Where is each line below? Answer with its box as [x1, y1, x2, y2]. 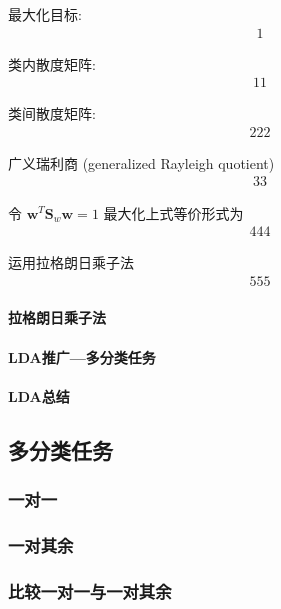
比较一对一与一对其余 [8, 578, 172, 603]
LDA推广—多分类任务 [8, 346, 156, 367]
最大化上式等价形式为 [103, 202, 244, 223]
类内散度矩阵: [8, 53, 96, 74]
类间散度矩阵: [8, 103, 96, 124]
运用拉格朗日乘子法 [8, 252, 134, 273]
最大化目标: [8, 4, 82, 24]
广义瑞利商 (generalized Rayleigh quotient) [8, 152, 275, 173]
